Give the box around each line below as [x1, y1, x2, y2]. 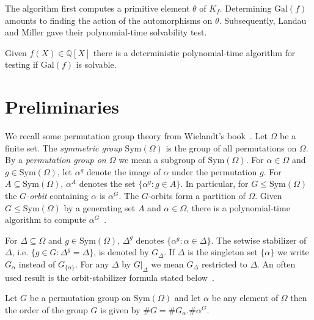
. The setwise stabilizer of [211, 233, 307, 246]
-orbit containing [26, 189, 89, 202]
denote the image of [86, 165, 161, 178]
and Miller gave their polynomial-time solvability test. [5, 26, 207, 38]
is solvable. [76, 58, 117, 71]
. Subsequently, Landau [219, 13, 307, 26]
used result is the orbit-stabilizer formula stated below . [5, 271, 214, 283]
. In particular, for [180, 177, 249, 190]
